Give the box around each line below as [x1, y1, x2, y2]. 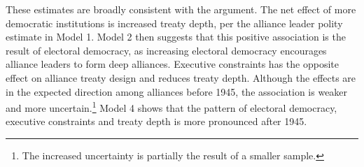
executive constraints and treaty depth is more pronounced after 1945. [6, 114, 307, 129]
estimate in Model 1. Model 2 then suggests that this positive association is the [6, 29, 346, 44]
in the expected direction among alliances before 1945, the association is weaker [6, 84, 348, 99]
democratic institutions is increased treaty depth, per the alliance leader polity [6, 15, 343, 30]
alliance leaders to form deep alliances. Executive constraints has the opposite [6, 57, 339, 71]
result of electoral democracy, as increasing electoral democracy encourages [6, 43, 327, 57]
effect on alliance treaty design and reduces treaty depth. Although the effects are [6, 70, 356, 85]
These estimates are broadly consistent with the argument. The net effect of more [6, 2, 356, 16]
